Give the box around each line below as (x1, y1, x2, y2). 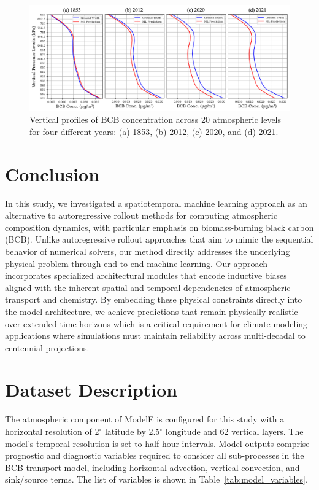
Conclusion (5, 161, 100, 186)
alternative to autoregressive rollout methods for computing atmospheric (5, 209, 277, 222)
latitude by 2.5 (104, 425, 160, 437)
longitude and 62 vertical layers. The (165, 425, 304, 437)
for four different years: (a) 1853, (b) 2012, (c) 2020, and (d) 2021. (29, 125, 279, 138)
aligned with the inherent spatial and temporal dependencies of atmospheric (5, 281, 291, 294)
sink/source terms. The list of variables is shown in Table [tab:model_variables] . (5, 473, 308, 486)
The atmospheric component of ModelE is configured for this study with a (5, 413, 285, 426)
